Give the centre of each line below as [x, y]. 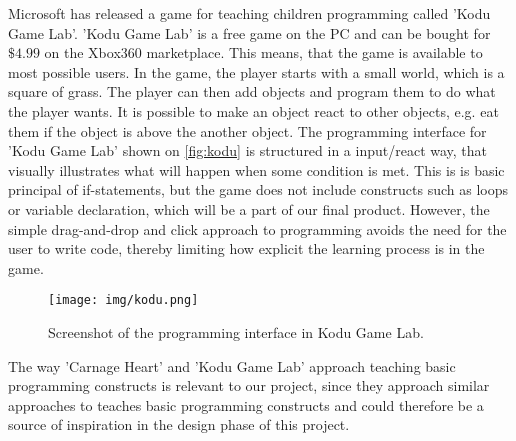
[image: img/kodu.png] [123, 300]
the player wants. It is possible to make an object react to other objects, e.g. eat [253, 110]
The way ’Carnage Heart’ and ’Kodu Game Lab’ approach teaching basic [232, 365]
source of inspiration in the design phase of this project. [179, 424]
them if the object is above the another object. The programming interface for [247, 130]
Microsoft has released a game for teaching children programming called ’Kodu [249, 13]
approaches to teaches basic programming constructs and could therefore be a [246, 404]
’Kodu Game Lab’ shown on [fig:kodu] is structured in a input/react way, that [248, 150]
